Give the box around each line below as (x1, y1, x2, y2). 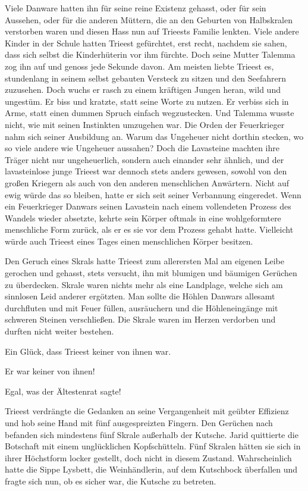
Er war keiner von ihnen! (5, 365, 95, 377)
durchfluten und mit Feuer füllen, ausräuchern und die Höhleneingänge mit (5, 301, 278, 314)
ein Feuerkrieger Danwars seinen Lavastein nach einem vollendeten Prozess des (5, 200, 291, 212)
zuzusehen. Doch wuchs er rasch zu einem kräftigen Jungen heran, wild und (5, 83, 281, 96)
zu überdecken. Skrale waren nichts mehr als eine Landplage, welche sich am (5, 278, 283, 290)
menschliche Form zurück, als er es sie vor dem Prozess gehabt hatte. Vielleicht (5, 223, 294, 236)
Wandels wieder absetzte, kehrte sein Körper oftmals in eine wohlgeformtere (5, 211, 281, 224)
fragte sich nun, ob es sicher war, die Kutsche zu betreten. (5, 474, 216, 487)
